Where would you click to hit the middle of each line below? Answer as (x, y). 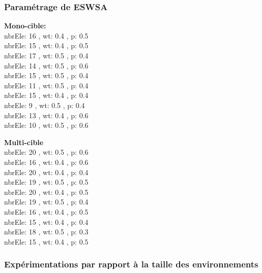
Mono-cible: (25, 26)
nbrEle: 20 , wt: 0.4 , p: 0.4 (46, 172)
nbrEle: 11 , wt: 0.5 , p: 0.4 (46, 85)
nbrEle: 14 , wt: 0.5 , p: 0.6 (46, 65)
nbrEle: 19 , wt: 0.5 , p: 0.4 (46, 202)
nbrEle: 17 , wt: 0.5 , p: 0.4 (46, 55)
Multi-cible (24, 142)
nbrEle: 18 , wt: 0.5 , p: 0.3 (46, 232)
